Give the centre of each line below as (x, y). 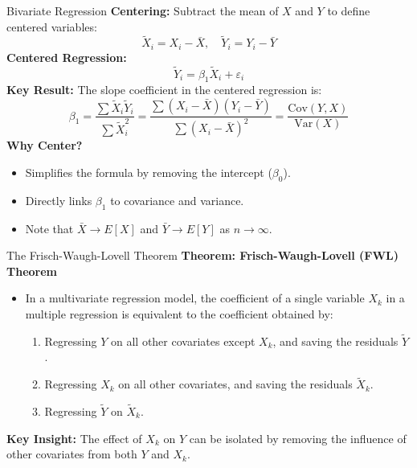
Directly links (59, 200)
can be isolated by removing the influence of (298, 438)
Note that (49, 228)
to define (349, 10)
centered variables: (52, 26)
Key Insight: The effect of (74, 438)
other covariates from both (72, 454)
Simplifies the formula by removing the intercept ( (149, 172)
